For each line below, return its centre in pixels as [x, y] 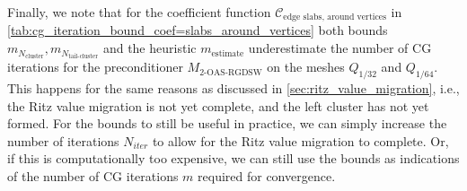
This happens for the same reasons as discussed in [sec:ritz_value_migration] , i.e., [233, 87]
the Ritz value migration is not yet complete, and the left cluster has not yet [218, 105]
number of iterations [63, 140]
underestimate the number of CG [340, 48]
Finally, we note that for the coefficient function [139, 12]
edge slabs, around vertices [335, 17]
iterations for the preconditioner [95, 67]
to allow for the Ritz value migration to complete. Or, [300, 140]
